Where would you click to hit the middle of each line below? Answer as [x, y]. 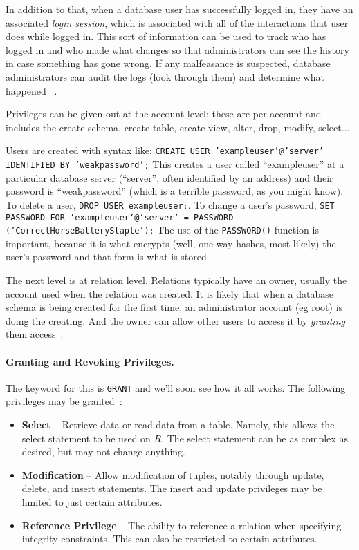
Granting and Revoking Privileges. [90, 361]
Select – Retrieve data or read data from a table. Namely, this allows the [178, 425]
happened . [31, 90]
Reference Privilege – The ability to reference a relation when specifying [182, 525]
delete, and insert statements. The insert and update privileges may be [172, 488]
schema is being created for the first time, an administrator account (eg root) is [174, 307]
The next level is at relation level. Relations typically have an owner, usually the [176, 280]
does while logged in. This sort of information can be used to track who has [166, 36]
